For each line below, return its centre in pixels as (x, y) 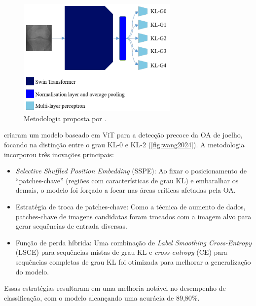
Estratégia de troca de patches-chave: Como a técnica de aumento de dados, (130, 206)
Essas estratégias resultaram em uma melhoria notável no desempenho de (115, 288)
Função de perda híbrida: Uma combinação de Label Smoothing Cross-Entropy (134, 242)
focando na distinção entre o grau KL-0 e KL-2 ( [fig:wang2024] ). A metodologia (124, 144)
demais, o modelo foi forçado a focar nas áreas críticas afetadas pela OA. (126, 190)
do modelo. (32, 271)
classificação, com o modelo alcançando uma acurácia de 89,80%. (102, 297)
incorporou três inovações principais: (59, 154)
